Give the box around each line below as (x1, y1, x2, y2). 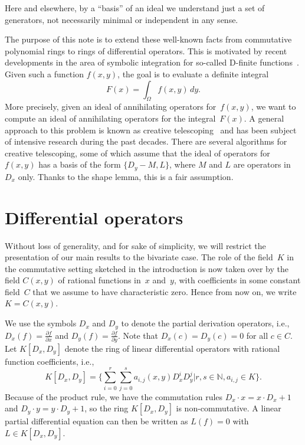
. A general (244, 112, 284, 124)
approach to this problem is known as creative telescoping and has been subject (5, 123, 297, 136)
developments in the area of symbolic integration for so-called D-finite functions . (5, 56, 299, 68)
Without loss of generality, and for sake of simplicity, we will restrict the (5, 239, 266, 251)
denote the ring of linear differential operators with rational (64, 342, 280, 354)
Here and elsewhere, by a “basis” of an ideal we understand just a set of (5, 2, 265, 14)
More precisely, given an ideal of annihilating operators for (5, 100, 217, 113)
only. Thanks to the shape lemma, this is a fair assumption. (18, 170, 234, 182)
